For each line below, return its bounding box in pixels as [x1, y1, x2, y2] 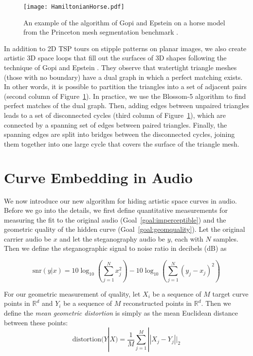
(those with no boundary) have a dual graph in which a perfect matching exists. [4, 72, 243, 82]
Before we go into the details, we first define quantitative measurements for [4, 205, 228, 215]
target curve [212, 288, 249, 299]
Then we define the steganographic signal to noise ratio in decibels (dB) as [4, 243, 227, 253]
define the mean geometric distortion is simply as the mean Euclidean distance [4, 307, 238, 318]
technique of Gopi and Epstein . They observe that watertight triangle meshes [4, 62, 237, 73]
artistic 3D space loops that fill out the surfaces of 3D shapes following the [4, 53, 227, 63]
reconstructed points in [123, 298, 192, 308]
